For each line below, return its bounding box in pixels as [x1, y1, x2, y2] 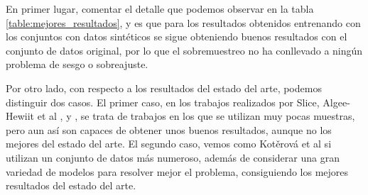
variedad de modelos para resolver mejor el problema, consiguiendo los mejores [6, 164, 349, 179]
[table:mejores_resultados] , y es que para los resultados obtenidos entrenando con [6, 15, 361, 30]
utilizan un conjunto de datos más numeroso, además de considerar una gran [6, 150, 340, 165]
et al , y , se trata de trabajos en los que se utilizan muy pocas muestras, [37, 108, 355, 123]
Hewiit [6, 108, 35, 123]
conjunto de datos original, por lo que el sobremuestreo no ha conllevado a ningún [6, 43, 363, 57]
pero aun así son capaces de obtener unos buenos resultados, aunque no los [6, 122, 332, 137]
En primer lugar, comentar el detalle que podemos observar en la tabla [6, 1, 314, 16]
